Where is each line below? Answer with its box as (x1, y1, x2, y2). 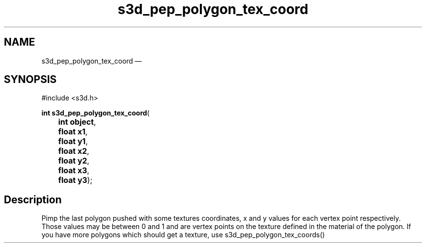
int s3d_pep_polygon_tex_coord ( (41, 109, 150, 117)
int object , (58, 117, 96, 127)
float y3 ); (58, 175, 93, 185)
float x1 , (58, 127, 88, 137)
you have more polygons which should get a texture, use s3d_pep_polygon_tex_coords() (41, 231, 325, 239)
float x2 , (58, 146, 89, 156)
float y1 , (58, 136, 88, 147)
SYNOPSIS (4, 73, 57, 86)
